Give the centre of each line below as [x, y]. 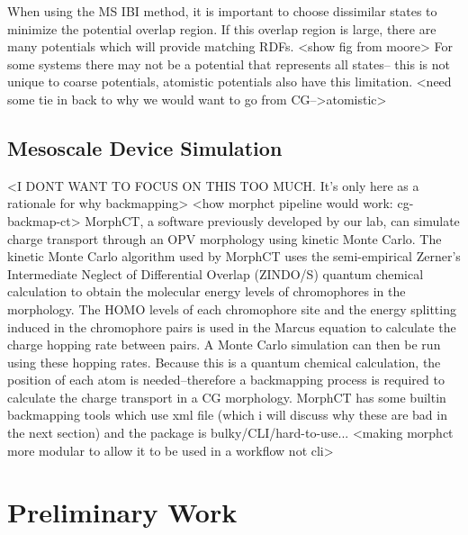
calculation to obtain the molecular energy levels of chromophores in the [207, 291]
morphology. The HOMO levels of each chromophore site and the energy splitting [232, 308]
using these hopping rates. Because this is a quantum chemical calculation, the [224, 362]
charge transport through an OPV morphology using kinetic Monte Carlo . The [225, 238]
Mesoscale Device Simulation [145, 147]
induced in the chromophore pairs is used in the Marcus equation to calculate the [232, 326]
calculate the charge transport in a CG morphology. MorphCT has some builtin [227, 397]
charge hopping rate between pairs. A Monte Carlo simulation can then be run [224, 345]
